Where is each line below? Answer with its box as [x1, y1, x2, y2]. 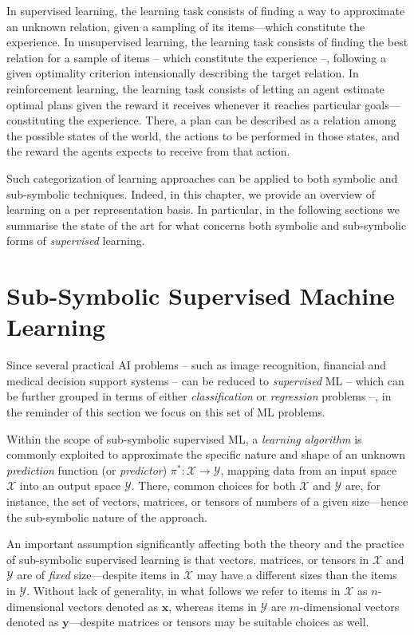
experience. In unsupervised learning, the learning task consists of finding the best [6, 34, 408, 50]
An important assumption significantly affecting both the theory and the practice [6, 535, 404, 552]
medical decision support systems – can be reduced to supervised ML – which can [6, 372, 404, 388]
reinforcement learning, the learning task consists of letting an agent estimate [6, 80, 384, 97]
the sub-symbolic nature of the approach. [6, 508, 207, 525]
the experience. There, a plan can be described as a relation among [68, 112, 396, 128]
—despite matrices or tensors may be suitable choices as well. [69, 613, 369, 630]
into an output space [19, 477, 121, 494]
